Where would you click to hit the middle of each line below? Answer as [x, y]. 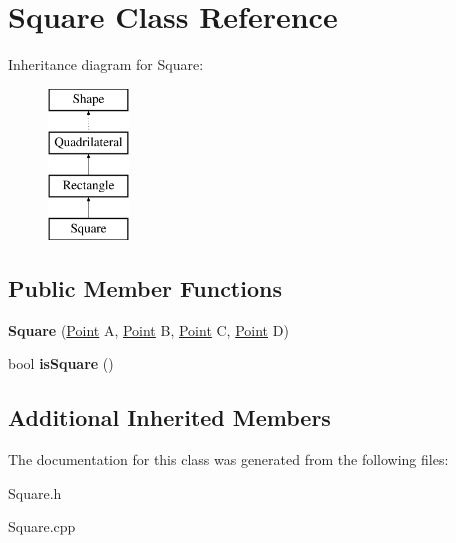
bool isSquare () [61, 363]
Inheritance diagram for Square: [106, 64]
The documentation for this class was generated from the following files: [228, 459]
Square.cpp [42, 526]
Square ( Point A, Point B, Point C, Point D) [148, 329]
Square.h [35, 492]
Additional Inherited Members [169, 417]
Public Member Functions [145, 287]
